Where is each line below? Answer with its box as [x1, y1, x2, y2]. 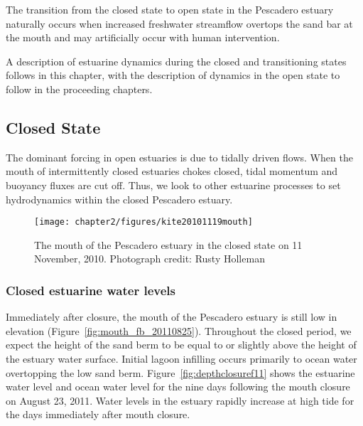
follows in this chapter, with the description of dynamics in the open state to [6, 68, 340, 82]
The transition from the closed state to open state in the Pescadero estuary [6, 2, 334, 16]
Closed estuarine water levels [6, 281, 175, 299]
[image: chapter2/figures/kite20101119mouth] [34, 217, 253, 228]
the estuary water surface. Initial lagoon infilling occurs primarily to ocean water [6, 351, 357, 366]
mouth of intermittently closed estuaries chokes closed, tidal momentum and [6, 164, 338, 179]
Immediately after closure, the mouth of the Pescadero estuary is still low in [6, 309, 337, 324]
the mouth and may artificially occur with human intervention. [6, 30, 280, 45]
